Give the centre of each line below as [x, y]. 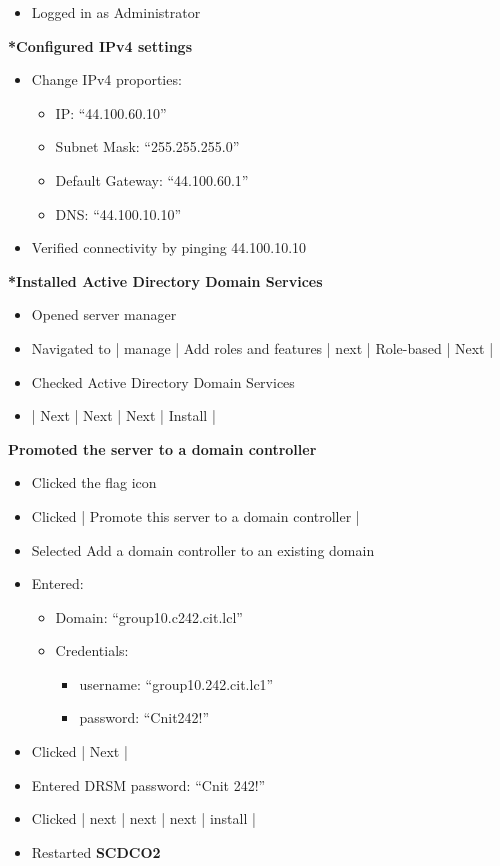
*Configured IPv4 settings [100, 45]
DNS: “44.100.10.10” [118, 213]
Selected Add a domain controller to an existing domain [203, 549]
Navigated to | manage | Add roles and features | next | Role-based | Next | [262, 347]
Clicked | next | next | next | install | [143, 818]
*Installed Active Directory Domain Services [165, 280]
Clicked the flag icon [94, 482]
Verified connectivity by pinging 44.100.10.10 [169, 247]
